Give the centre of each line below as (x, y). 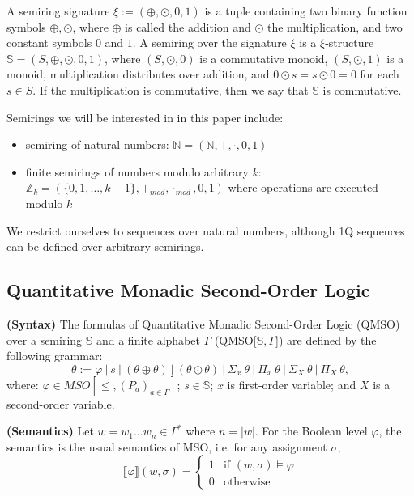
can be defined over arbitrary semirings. (105, 246)
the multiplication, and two (335, 26)
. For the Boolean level (311, 431)
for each (380, 74)
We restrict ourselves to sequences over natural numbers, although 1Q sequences (206, 230)
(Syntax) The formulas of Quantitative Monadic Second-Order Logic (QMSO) (203, 323)
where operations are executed (303, 187)
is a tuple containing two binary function (306, 11)
